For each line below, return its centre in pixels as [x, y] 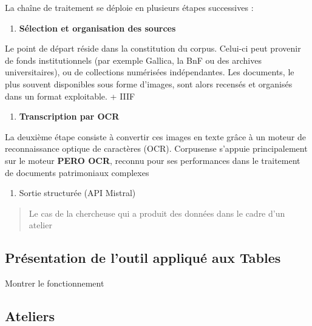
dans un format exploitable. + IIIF [70, 96]
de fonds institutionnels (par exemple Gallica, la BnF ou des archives [133, 60]
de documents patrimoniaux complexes [77, 172]
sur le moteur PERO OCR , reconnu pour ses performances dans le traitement [153, 160]
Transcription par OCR [69, 116]
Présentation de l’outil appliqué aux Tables [143, 258]
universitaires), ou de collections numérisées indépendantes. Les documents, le [150, 72]
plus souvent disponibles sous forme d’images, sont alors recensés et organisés [149, 83]
